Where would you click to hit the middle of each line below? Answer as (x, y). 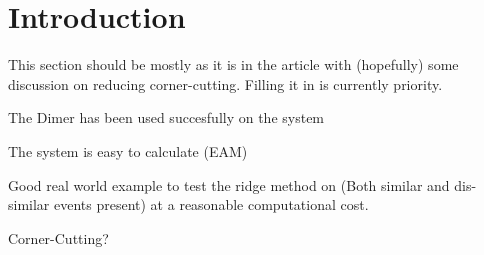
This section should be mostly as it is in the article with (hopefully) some (233, 64)
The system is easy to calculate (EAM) (128, 150)
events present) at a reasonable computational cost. (211, 204)
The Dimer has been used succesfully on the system (166, 117)
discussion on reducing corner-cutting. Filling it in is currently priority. (225, 83)
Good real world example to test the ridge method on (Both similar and (229, 184)
